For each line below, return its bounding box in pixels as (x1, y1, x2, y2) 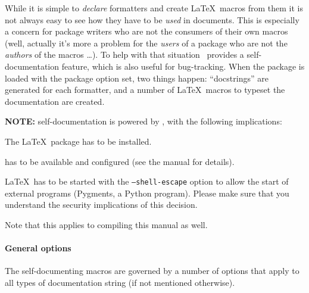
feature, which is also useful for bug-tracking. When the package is (61, 60, 305, 72)
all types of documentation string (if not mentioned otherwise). (5, 276, 235, 288)
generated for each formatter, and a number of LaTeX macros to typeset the (5, 83, 285, 96)
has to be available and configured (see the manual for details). (5, 155, 235, 167)
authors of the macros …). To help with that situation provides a (5, 48, 244, 61)
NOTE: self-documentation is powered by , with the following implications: (5, 115, 282, 127)
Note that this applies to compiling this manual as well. (5, 218, 208, 230)
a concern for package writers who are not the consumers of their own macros (5, 25, 288, 38)
